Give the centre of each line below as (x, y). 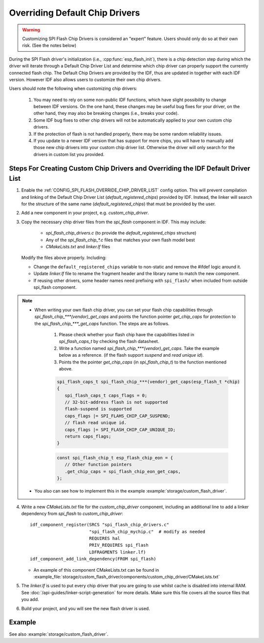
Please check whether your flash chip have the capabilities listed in (127, 334)
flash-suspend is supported (98, 409)
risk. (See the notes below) (49, 45)
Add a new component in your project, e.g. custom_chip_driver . (85, 213)
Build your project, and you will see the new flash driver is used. (86, 608)
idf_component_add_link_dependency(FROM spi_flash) (93, 559)
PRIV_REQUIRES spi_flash (119, 545)
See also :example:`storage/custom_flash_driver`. (59, 634)
